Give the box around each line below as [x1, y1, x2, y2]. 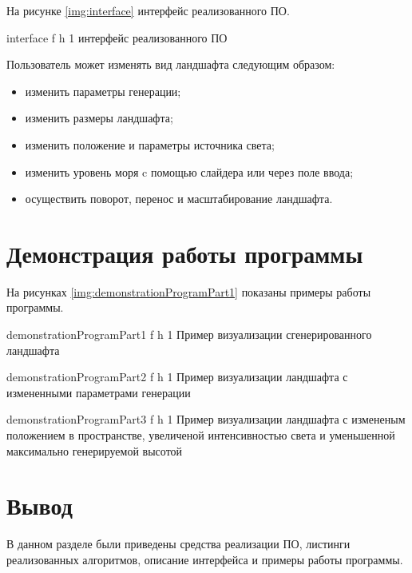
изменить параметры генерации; [25, 82, 181, 99]
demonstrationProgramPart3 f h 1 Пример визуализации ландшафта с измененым [6, 411, 406, 428]
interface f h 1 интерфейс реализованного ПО [6, 29, 228, 46]
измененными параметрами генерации [6, 384, 191, 400]
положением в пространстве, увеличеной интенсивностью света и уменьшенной [6, 427, 395, 444]
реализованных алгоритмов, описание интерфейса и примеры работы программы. [6, 551, 403, 567]
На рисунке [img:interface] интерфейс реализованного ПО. [6, 2, 290, 18]
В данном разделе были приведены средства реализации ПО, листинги [6, 535, 351, 552]
